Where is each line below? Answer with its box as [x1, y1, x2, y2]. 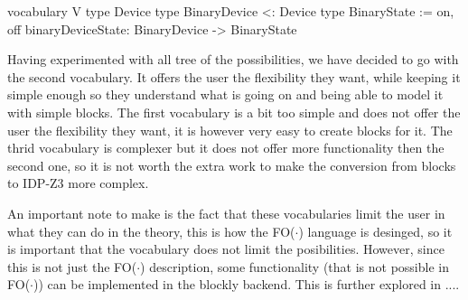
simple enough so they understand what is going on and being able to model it [7, 85, 444, 104]
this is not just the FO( [7, 257, 137, 276]
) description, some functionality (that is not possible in [140, 257, 449, 276]
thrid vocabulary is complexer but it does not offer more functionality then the [7, 138, 445, 157]
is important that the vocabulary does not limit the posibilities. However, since [7, 239, 445, 258]
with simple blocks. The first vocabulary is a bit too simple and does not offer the [7, 102, 461, 121]
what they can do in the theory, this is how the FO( [7, 221, 295, 240]
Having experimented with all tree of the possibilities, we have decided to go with [7, 50, 459, 69]
